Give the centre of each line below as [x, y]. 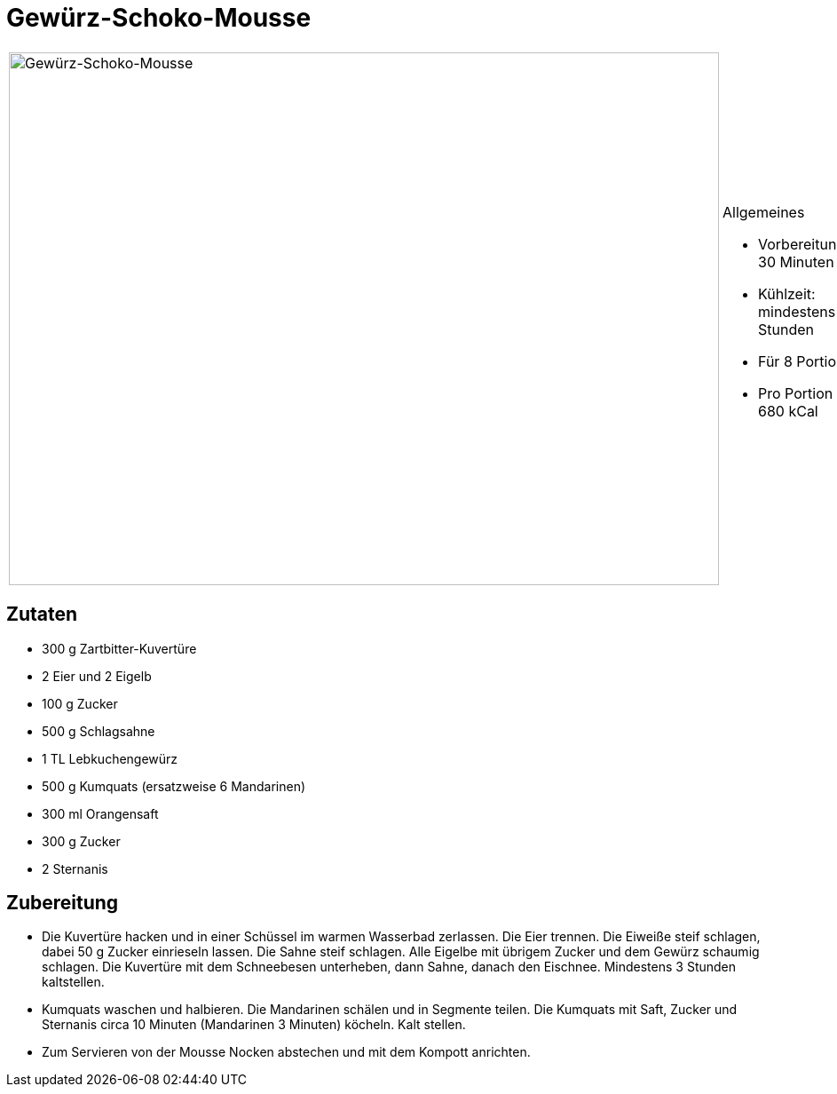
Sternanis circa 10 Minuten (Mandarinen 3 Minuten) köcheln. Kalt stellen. [254, 1025]
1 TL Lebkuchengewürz [110, 758]
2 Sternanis [75, 868]
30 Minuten [796, 262]
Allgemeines [764, 212]
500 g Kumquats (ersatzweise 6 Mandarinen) [174, 786]
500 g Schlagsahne [99, 731]
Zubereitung [63, 903]
